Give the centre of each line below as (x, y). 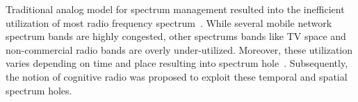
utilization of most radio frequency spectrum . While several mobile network (169, 22)
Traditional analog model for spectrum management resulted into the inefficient (175, 9)
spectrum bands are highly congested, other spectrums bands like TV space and (176, 36)
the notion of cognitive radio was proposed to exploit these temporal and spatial (177, 76)
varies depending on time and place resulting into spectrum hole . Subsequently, (177, 63)
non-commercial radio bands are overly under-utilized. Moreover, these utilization (179, 49)
